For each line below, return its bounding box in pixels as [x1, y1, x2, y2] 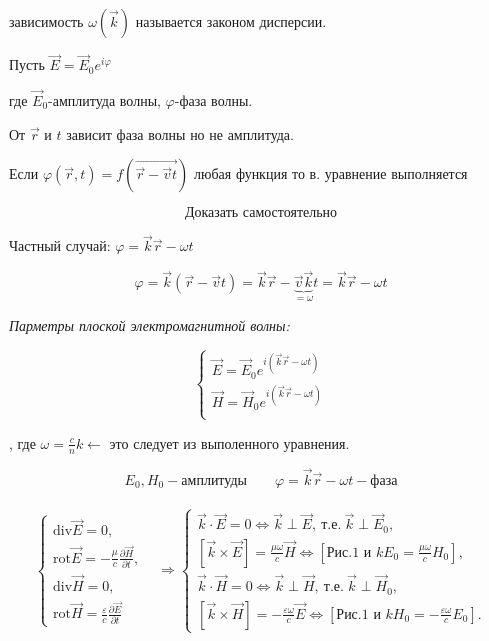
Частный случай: [9, 235, 111, 256]
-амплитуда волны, [48, 90, 161, 111]
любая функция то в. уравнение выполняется [194, 163, 468, 184]
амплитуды [181, 473, 247, 488]
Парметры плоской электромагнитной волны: [9, 314, 290, 335]
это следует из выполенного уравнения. [109, 432, 350, 453]
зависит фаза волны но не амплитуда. [66, 123, 294, 144]
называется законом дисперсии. [135, 11, 327, 31]
